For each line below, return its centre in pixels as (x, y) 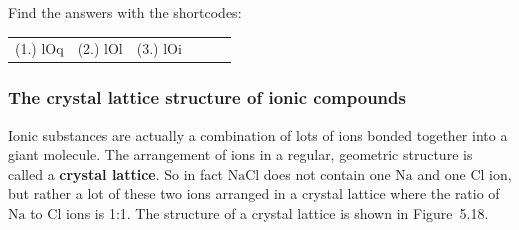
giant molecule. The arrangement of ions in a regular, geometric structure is (240, 154)
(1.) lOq (39, 48)
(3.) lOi (159, 48)
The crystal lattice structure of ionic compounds (207, 97)
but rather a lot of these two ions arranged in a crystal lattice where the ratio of (254, 193)
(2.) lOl (100, 48)
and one (441, 173)
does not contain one (327, 173)
